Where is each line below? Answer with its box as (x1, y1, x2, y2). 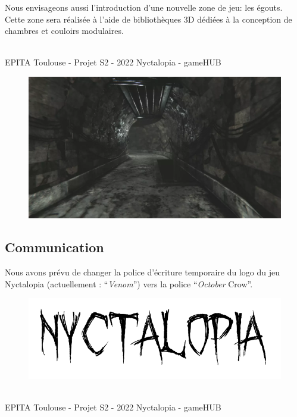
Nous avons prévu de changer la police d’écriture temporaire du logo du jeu (5, 266, 280, 278)
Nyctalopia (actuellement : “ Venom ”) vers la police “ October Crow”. (5, 277, 253, 290)
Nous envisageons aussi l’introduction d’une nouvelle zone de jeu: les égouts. (5, 1, 283, 13)
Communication (5, 238, 104, 256)
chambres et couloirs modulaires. (5, 24, 124, 37)
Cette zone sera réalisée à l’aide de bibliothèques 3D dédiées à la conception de (5, 12, 292, 25)
